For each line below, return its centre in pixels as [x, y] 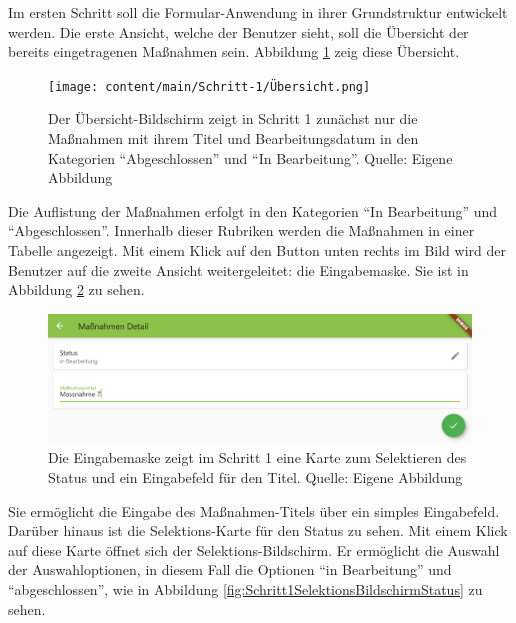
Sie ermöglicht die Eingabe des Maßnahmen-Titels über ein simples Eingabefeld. [254, 510]
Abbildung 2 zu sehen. [76, 289]
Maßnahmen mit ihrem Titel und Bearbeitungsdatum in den [233, 138]
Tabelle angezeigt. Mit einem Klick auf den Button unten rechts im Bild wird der [257, 250]
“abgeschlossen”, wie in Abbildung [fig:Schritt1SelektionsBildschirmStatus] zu [245, 588]
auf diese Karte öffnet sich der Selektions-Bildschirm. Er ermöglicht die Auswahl [254, 549]
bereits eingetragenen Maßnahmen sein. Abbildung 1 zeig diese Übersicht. [234, 51]
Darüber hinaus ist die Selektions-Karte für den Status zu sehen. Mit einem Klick [258, 530]
